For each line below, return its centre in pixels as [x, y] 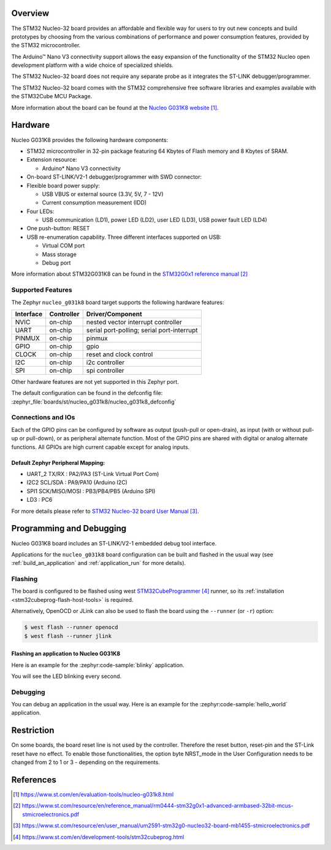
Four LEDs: [40, 211]
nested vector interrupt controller [134, 322]
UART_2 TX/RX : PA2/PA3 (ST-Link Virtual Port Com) [93, 474]
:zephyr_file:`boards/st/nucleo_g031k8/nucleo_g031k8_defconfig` [94, 402]
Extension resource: [52, 160]
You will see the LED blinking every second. [67, 676]
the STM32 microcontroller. [46, 45]
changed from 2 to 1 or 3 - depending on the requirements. [86, 762]
